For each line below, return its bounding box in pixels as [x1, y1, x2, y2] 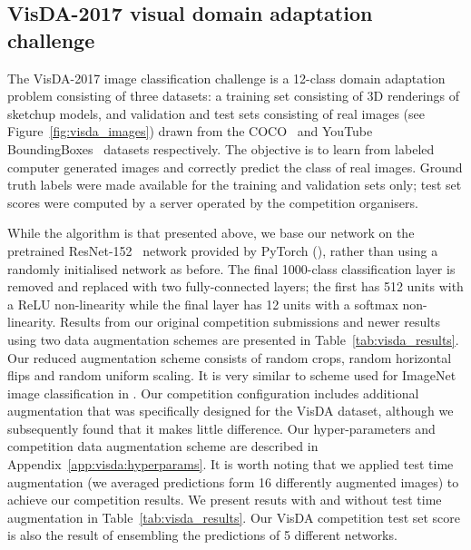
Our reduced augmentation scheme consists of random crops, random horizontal [7, 348, 452, 367]
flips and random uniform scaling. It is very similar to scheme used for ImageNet [7, 366, 456, 385]
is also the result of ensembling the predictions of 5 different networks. [7, 525, 397, 545]
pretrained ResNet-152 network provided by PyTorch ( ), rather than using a [7, 241, 438, 260]
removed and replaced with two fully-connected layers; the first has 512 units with [7, 277, 464, 296]
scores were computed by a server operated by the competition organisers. [7, 192, 418, 211]
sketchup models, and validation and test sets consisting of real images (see [7, 103, 425, 123]
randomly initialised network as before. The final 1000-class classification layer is [7, 259, 456, 278]
